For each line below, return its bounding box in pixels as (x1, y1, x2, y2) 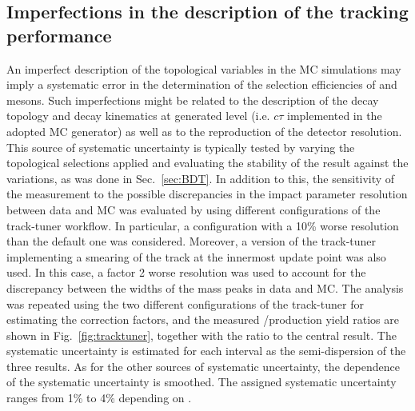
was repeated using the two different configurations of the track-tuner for (6, 295, 364, 312)
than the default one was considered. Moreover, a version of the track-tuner (6, 233, 377, 249)
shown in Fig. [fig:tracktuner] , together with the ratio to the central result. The (6, 326, 397, 343)
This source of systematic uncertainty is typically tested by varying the (6, 138, 355, 155)
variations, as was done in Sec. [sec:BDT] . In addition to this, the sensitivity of (6, 170, 395, 186)
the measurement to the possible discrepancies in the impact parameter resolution (6, 186, 408, 202)
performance (6, 22, 112, 47)
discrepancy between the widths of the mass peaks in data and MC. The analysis (6, 279, 404, 296)
